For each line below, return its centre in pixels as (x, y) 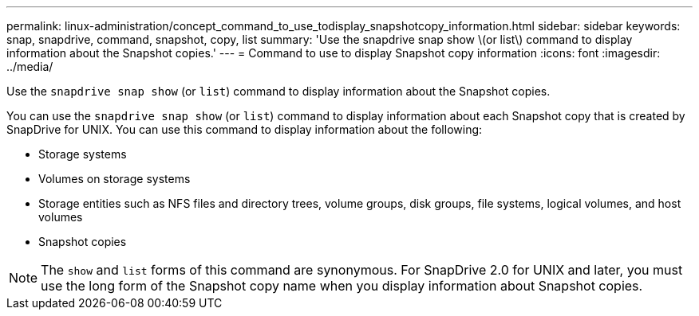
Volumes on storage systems (115, 179)
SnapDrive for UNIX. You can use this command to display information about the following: (245, 129)
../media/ (30, 66)
